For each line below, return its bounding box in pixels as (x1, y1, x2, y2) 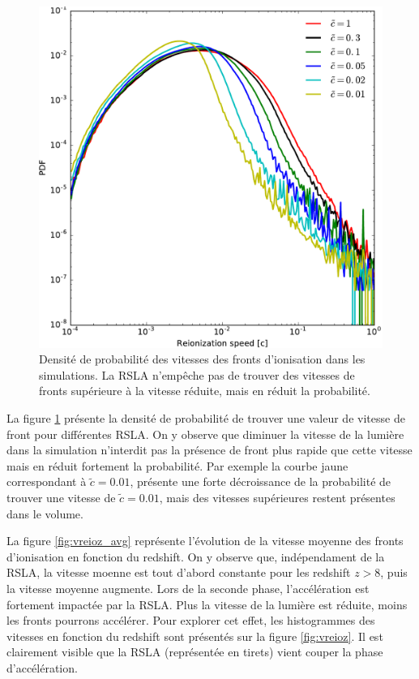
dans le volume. (6, 505, 83, 522)
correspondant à (6, 473, 87, 490)
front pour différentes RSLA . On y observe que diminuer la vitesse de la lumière (6, 425, 404, 442)
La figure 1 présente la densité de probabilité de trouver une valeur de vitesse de (6, 410, 405, 427)
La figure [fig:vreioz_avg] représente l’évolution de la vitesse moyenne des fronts (6, 532, 404, 549)
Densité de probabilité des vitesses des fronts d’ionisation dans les (39, 350, 366, 367)
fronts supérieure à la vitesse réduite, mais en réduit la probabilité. (39, 382, 370, 399)
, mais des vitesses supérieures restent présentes (159, 489, 395, 506)
